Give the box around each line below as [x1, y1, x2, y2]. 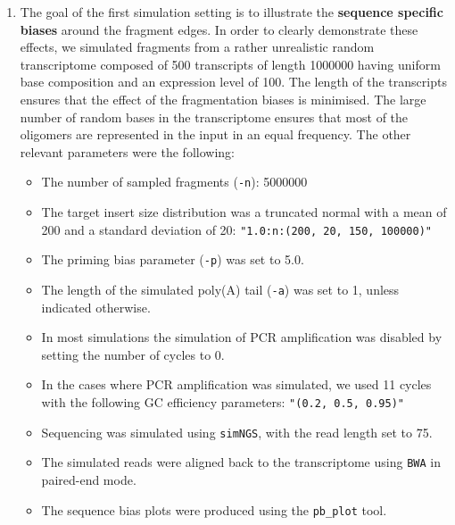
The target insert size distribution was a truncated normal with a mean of [41, 203, 447, 221]
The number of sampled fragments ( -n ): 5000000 [41, 172, 308, 191]
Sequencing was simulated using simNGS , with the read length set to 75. [41, 422, 433, 441]
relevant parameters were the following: [20, 142, 235, 161]
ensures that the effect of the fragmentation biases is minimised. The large [20, 89, 426, 108]
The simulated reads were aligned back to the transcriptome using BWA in [41, 453, 441, 471]
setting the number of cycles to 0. [41, 345, 225, 363]
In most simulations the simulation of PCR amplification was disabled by [41, 328, 443, 346]
